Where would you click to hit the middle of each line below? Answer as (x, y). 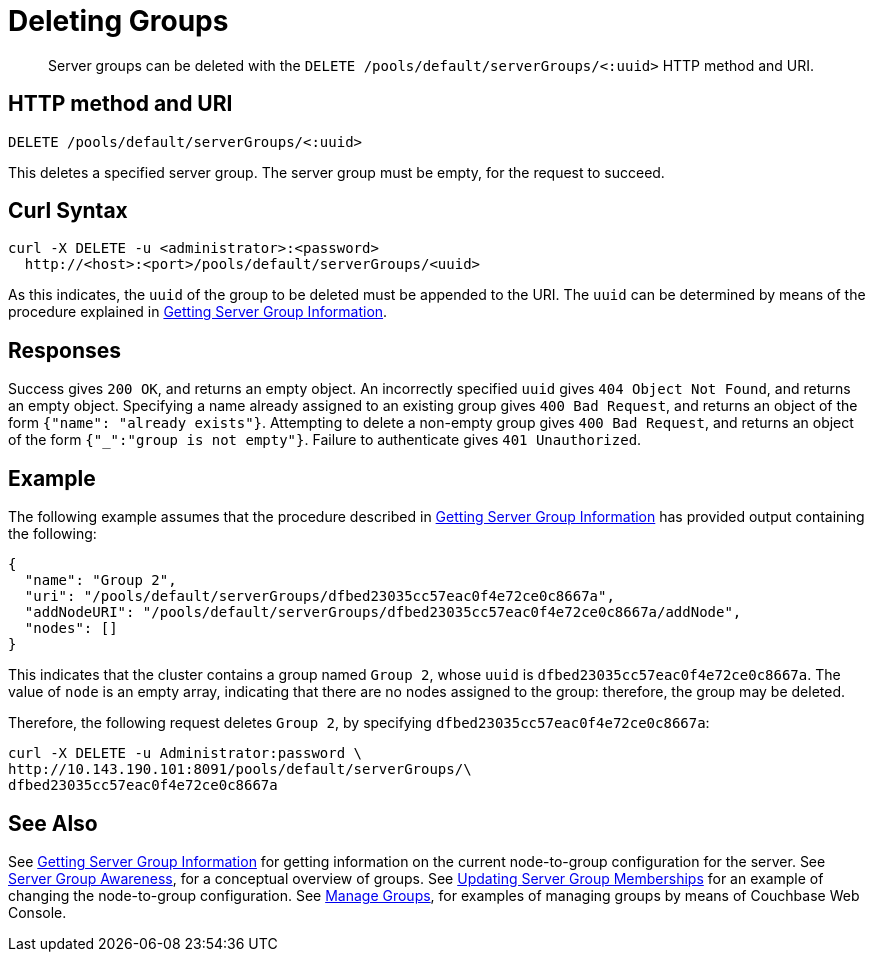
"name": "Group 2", (100, 580)
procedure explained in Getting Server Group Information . (198, 312)
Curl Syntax (68, 211)
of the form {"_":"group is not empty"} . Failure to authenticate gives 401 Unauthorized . (325, 440)
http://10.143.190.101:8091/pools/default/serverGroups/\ (240, 769)
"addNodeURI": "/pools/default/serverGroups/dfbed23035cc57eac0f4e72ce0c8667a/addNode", (383, 612)
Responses (65, 350)
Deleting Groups (118, 21)
